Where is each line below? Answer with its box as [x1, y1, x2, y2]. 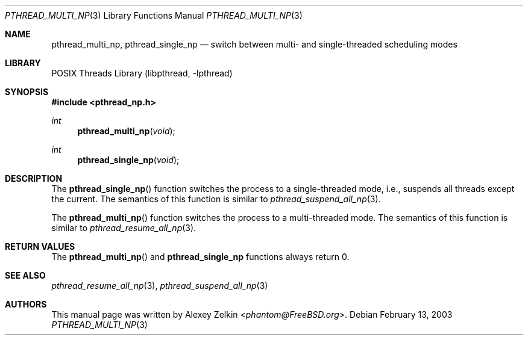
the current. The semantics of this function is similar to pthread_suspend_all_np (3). [51, 194, 381, 204]
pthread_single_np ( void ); [77, 155, 180, 165]
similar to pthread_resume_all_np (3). [51, 223, 196, 233]
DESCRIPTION [5, 173, 63, 184]
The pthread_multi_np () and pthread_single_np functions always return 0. [51, 252, 350, 262]
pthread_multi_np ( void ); [77, 126, 175, 136]
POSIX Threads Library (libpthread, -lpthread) [51, 68, 233, 78]
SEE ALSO [5, 270, 46, 280]
